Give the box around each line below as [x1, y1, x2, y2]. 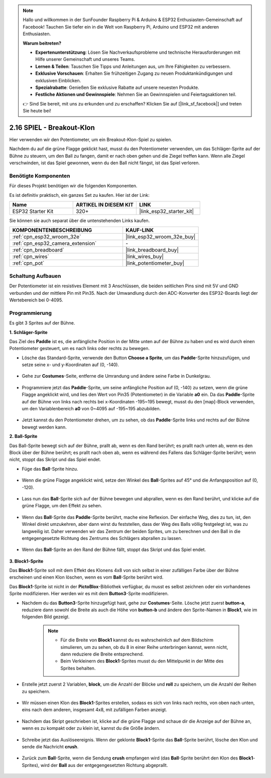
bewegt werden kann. [22, 424, 67, 430]
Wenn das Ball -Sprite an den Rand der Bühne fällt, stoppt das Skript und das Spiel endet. [22, 546, 206, 552]
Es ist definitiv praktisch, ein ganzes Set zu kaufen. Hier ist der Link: [9, 192, 150, 198]
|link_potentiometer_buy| [125, 260, 185, 267]
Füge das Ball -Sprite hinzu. [22, 466, 78, 472]
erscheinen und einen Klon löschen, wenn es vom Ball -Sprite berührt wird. [9, 574, 164, 580]
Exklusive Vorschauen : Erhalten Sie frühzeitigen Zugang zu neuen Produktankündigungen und [35, 70, 233, 76]
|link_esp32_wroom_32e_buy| [125, 234, 196, 241]
